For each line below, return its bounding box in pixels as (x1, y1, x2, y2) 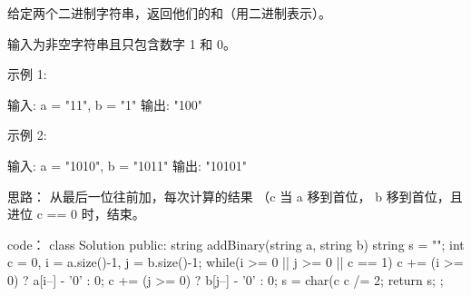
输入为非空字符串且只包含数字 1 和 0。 (7, 34, 236, 53)
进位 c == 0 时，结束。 (7, 204, 145, 223)
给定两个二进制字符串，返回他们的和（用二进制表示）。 (7, 4, 331, 22)
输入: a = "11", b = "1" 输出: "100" (7, 94, 202, 113)
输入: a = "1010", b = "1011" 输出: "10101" (7, 155, 247, 174)
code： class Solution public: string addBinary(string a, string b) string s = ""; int (7, 234, 465, 253)
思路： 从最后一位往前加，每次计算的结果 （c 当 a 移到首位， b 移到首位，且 (7, 186, 463, 205)
